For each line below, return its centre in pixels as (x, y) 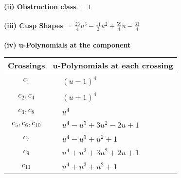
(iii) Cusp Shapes (34, 25)
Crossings (27, 65)
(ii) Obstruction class (40, 6)
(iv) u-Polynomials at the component (67, 44)
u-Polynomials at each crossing (113, 65)
